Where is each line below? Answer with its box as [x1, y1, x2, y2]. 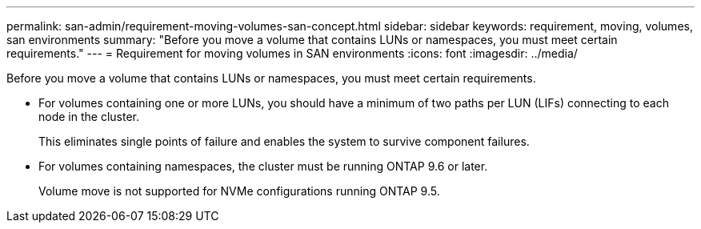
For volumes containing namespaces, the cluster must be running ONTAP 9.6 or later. [38, 159, 488, 173]
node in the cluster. [38, 110, 139, 123]
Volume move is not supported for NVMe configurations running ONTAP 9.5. [38, 184, 440, 198]
